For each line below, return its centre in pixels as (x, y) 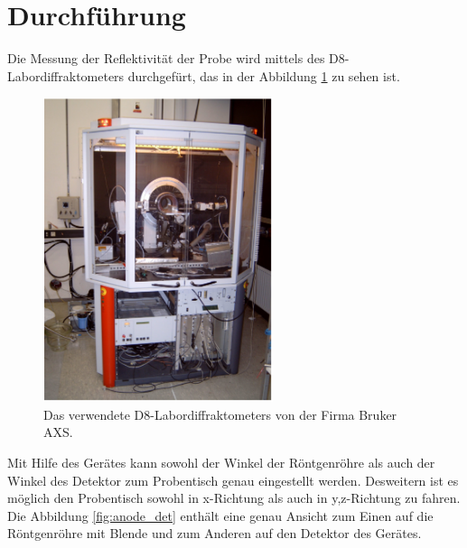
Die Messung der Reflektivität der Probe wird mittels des (166, 58)
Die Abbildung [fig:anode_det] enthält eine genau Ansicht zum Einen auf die (220, 515)
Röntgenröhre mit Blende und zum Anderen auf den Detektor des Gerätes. (215, 533)
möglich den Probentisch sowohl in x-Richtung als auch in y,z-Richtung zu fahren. (234, 498)
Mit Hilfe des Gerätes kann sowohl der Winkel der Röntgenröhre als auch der (221, 462)
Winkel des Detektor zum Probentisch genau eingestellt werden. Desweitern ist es (233, 480)
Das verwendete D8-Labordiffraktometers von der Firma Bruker (220, 414)
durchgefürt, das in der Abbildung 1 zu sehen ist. (264, 75)
